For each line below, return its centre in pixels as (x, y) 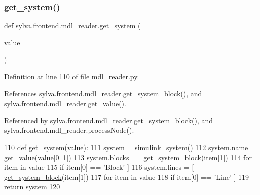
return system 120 (32, 187)
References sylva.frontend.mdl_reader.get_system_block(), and (103, 93)
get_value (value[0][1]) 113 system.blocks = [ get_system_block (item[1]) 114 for (128, 157)
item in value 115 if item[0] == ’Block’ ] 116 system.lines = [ (99, 167)
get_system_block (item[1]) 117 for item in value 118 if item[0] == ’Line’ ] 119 (127, 177)
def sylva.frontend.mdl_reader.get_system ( (72, 26)
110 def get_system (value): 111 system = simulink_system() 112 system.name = (130, 147)
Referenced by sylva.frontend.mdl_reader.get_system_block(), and (109, 120)
